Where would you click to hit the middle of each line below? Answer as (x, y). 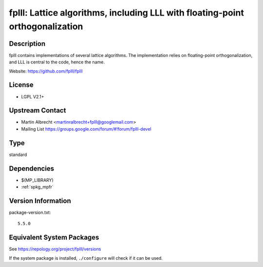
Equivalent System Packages (54, 238)
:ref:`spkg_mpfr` (37, 187)
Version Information (40, 200)
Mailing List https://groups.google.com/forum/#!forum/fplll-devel (86, 129)
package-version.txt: (30, 212)
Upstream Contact (38, 110)
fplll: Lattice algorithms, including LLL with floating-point (127, 13)
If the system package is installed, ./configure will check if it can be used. (86, 258)
